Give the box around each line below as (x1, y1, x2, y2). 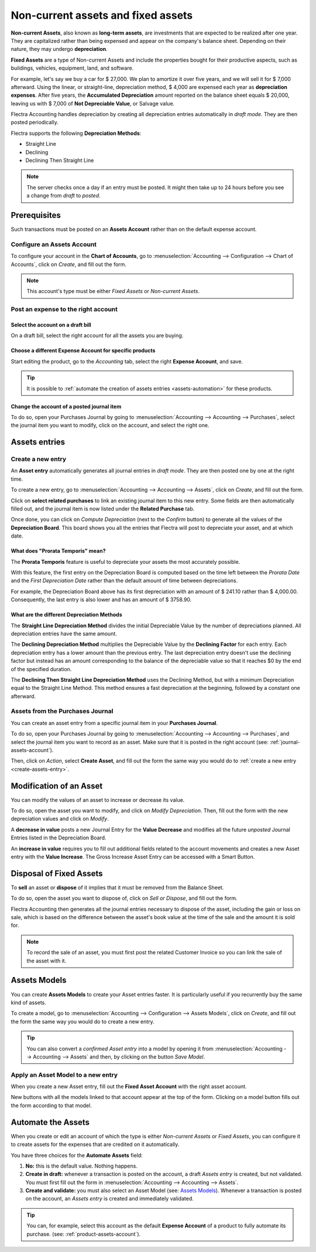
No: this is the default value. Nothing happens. (25, 1162, 138, 1169)
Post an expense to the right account (11, 305, 118, 314)
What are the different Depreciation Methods (11, 611, 122, 618)
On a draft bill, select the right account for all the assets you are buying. (11, 332, 184, 339)
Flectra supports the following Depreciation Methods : (11, 130, 142, 137)
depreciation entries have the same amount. (11, 630, 117, 637)
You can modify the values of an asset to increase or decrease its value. (11, 796, 185, 803)
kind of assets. (11, 999, 47, 1006)
